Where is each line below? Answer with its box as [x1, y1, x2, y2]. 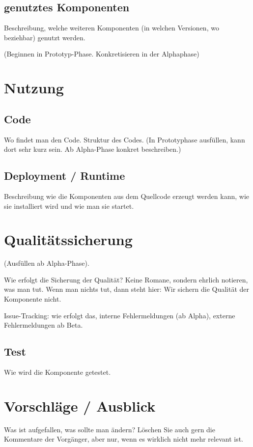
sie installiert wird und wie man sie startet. [4, 200, 134, 211]
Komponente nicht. [4, 294, 61, 304]
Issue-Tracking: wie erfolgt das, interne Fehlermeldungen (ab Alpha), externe [4, 310, 235, 320]
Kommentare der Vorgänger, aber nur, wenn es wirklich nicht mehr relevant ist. [4, 434, 243, 444]
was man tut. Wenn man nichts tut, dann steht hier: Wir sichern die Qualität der [4, 284, 250, 294]
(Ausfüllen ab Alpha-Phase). [4, 258, 89, 268]
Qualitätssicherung [4, 229, 133, 250]
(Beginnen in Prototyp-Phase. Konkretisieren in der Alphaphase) [4, 49, 199, 59]
